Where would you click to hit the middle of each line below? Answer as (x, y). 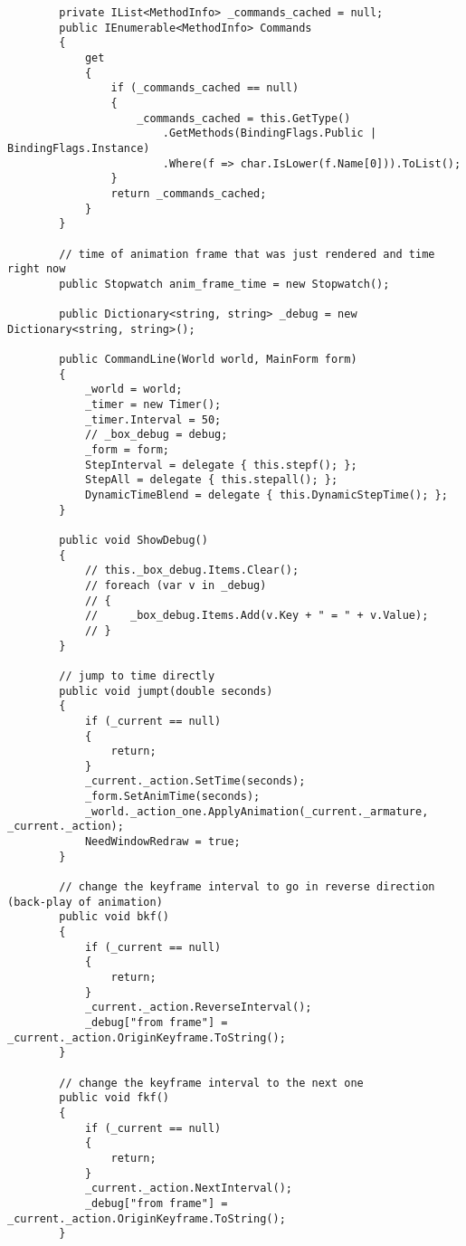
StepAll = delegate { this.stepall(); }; (211, 480)
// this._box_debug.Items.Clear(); (192, 571)
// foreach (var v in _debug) (176, 585)
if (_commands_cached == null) (205, 88)
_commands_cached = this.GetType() (244, 118)
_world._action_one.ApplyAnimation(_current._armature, (257, 811)
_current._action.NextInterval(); (188, 1189)
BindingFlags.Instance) (79, 148)
